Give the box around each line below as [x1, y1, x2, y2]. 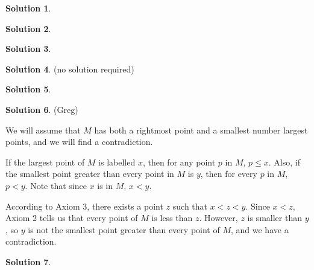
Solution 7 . [5, 255, 51, 268]
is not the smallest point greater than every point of [28, 223, 220, 236]
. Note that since [25, 179, 87, 191]
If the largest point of [5, 155, 85, 168]
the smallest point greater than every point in [5, 167, 174, 180]
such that [172, 199, 208, 212]
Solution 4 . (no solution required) [5, 62, 134, 75]
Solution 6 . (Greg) [5, 103, 78, 115]
